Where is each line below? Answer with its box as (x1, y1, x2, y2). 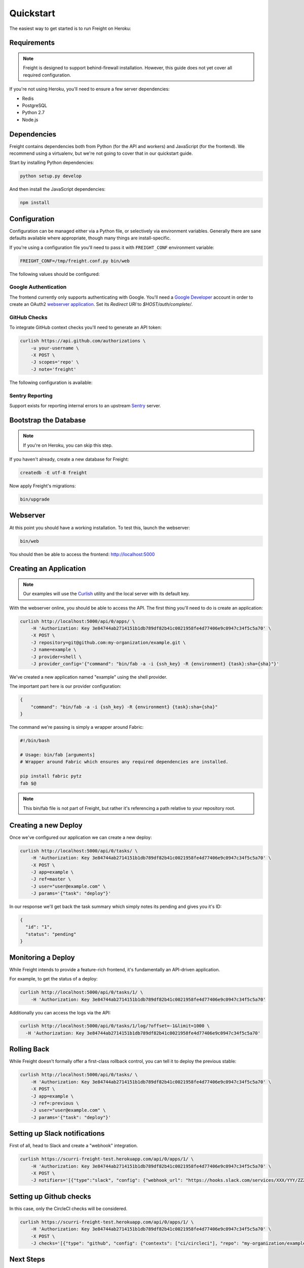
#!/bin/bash (20, 738, 50, 744)
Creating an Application (9, 565, 86, 573)
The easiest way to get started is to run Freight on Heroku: (9, 25, 131, 31)
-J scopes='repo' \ (30, 359, 80, 365)
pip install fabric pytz (20, 773, 82, 779)
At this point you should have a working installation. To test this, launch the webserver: (9, 524, 190, 531)
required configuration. (23, 72, 71, 78)
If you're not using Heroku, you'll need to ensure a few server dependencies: (9, 86, 170, 92)
